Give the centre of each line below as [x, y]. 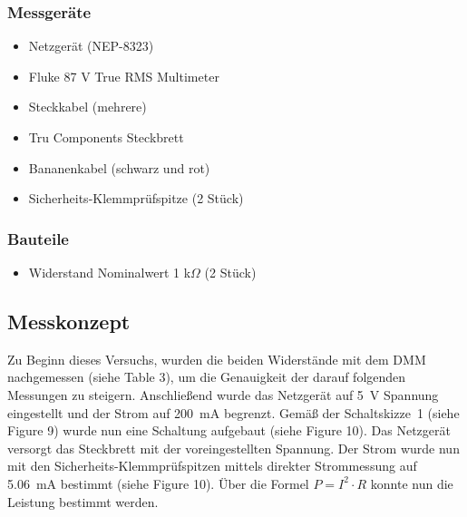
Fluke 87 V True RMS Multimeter [124, 76]
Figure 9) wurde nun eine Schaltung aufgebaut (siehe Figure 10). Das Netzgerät [229, 430]
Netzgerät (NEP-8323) [91, 46]
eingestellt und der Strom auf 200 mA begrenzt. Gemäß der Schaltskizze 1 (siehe [233, 412]
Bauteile [38, 238]
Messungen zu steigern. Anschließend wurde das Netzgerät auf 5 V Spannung [223, 394]
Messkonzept [69, 321]
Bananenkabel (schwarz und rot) [119, 167]
